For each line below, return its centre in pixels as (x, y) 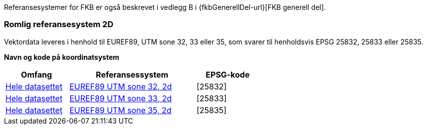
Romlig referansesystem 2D (59, 24)
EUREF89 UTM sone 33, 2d (121, 98)
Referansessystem (132, 74)
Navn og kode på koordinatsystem (62, 57)
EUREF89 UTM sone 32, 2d (121, 86)
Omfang (36, 74)
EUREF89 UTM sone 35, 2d (121, 110)
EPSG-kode (228, 74)
